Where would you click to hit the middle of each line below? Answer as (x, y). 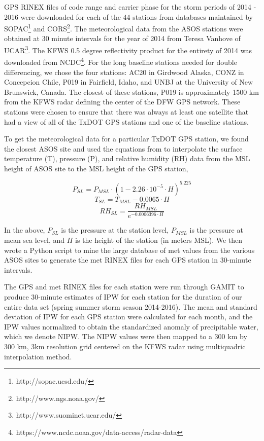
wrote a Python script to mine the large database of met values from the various (129, 250)
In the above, (25, 230)
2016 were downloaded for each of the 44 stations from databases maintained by (129, 16)
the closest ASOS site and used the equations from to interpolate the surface (123, 148)
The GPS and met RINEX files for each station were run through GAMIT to (124, 287)
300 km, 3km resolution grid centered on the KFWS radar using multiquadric (125, 346)
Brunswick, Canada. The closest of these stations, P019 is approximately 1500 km (131, 91)
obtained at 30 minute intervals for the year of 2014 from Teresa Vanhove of (122, 38)
